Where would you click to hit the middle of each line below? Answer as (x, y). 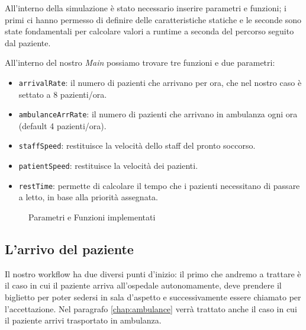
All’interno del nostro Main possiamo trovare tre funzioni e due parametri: (140, 63)
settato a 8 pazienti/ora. (63, 94)
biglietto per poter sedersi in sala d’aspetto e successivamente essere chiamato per (153, 297)
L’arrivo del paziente (69, 249)
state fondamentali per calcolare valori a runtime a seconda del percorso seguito (149, 31)
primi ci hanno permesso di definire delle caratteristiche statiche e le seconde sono (153, 19)
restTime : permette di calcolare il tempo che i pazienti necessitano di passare (159, 185)
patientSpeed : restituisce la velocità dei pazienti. (108, 166)
